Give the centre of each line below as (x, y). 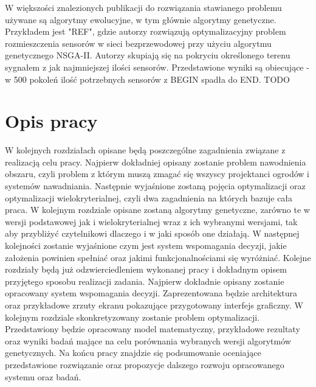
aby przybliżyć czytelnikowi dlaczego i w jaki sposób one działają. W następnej (152, 233)
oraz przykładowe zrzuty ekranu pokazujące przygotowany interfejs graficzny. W (154, 305)
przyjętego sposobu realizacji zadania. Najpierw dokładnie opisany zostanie (145, 281)
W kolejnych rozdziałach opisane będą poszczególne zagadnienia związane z (145, 150)
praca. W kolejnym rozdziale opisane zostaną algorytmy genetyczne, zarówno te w (157, 210)
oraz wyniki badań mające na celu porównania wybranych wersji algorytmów (148, 340)
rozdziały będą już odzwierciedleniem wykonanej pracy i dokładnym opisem (146, 269)
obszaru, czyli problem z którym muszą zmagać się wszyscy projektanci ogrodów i (157, 174)
